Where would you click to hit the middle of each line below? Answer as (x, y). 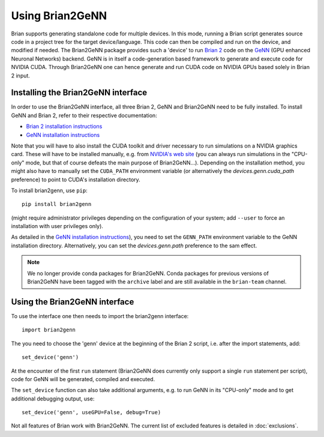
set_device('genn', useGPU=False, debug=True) (91, 412)
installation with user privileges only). (57, 226)
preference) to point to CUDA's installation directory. (76, 179)
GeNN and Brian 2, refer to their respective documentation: (84, 115)
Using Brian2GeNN (59, 16)
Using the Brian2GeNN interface (73, 302)
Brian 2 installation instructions (64, 127)
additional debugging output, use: (53, 399)
